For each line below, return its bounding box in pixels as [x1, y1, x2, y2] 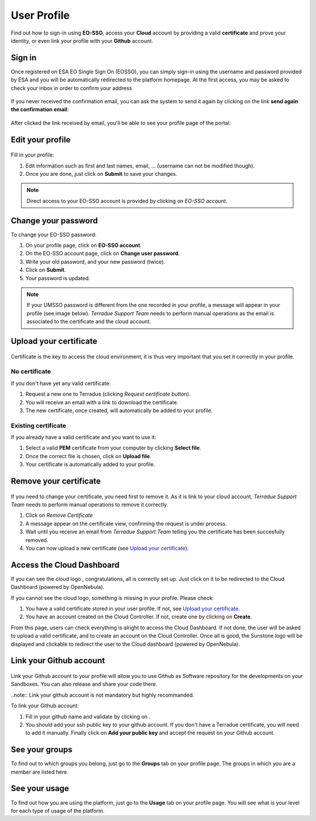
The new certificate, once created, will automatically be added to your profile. [25, 407, 213, 414]
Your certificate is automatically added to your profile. [25, 461, 155, 468]
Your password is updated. [25, 274, 91, 281]
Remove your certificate [11, 476, 101, 486]
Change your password [11, 216, 98, 226]
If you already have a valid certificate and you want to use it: [11, 434, 156, 441]
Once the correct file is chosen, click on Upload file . [25, 452, 152, 459]
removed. [25, 536, 49, 543]
